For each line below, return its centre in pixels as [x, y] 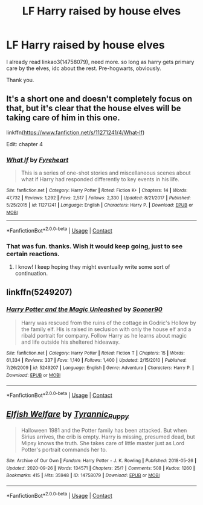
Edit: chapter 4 [25, 144]
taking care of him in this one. [63, 118]
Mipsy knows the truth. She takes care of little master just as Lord [103, 443]
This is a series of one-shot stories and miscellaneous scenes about [106, 173]
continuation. [31, 273]
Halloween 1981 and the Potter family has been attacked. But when [104, 430]
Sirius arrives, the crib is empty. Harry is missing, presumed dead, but [108, 437]
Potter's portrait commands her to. [64, 449]
